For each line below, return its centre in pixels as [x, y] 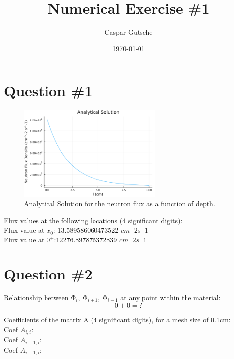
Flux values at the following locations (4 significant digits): [93, 220]
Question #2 [48, 273]
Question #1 [48, 91]
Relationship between [36, 297]
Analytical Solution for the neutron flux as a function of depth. [119, 204]
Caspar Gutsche [129, 32]
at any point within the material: [170, 297]
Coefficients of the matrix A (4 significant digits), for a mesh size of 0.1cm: [117, 320]
